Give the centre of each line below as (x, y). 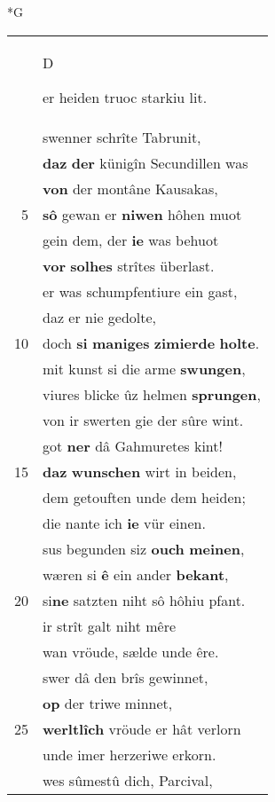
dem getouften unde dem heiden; (144, 497)
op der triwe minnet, (108, 703)
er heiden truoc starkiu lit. (125, 97)
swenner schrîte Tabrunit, (122, 137)
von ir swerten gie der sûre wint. (143, 420)
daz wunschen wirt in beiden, (140, 471)
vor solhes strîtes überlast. (129, 265)
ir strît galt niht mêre (110, 625)
